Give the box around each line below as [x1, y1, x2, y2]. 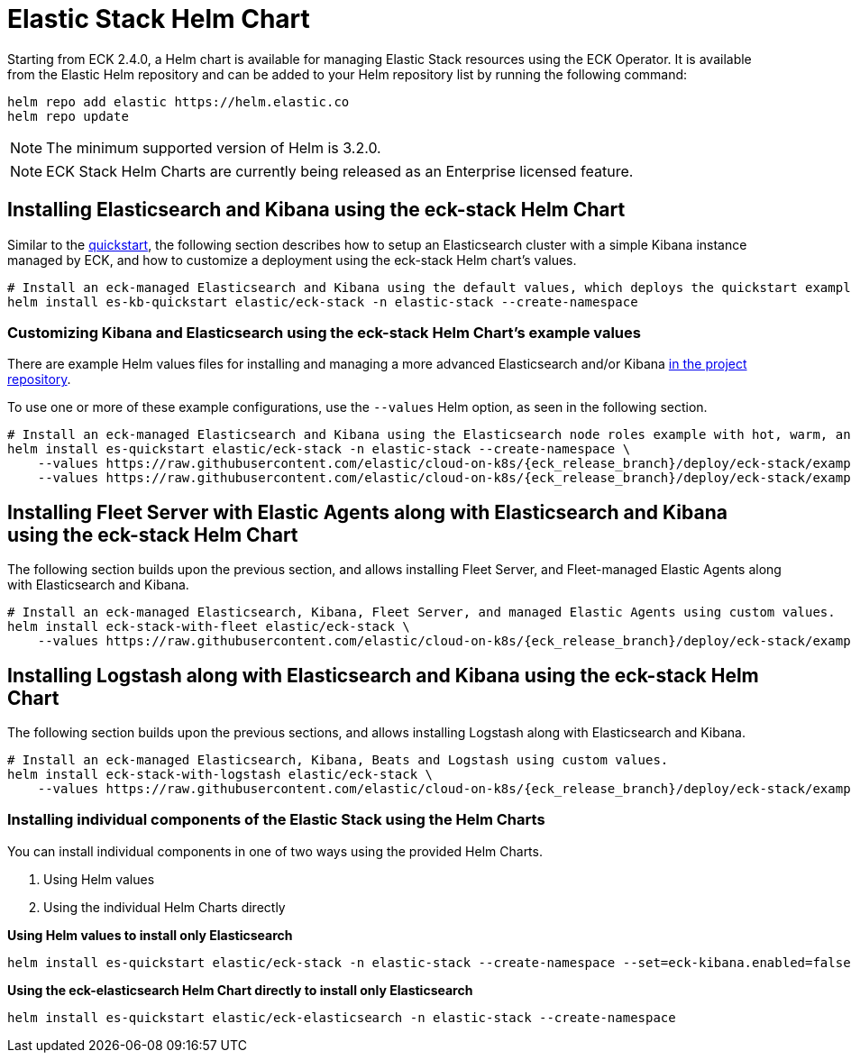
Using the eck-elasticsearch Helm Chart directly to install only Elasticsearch [7, 982, 473, 998]
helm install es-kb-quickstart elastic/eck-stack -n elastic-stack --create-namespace [7, 294, 638, 309]
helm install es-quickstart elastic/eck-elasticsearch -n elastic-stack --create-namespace [7, 1010, 676, 1025]
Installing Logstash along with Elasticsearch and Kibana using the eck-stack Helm [7, 663, 759, 687]
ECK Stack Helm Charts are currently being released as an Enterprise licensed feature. [46, 161, 634, 180]
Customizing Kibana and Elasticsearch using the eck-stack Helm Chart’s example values [7, 323, 641, 342]
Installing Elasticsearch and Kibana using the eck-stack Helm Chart [7, 198, 626, 222]
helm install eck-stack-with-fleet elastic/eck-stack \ [7, 619, 410, 635]
